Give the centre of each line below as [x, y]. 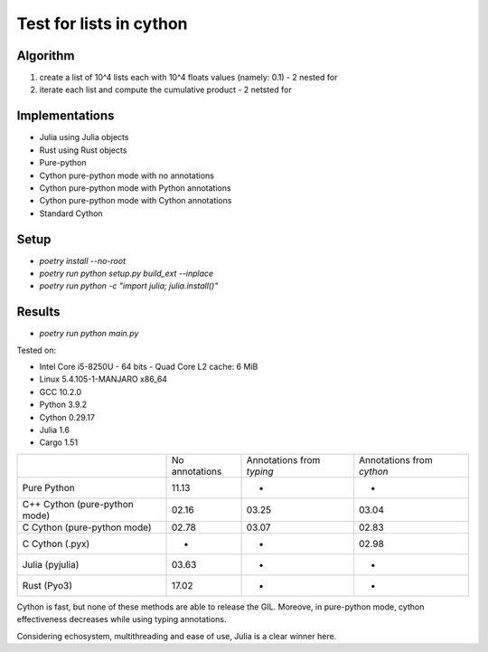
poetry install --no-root [83, 260]
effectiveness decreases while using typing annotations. [122, 619]
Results [38, 312]
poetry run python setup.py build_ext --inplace [127, 273]
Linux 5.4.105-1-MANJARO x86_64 [103, 379]
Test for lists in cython [103, 24]
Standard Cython [71, 213]
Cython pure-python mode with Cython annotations [136, 201]
